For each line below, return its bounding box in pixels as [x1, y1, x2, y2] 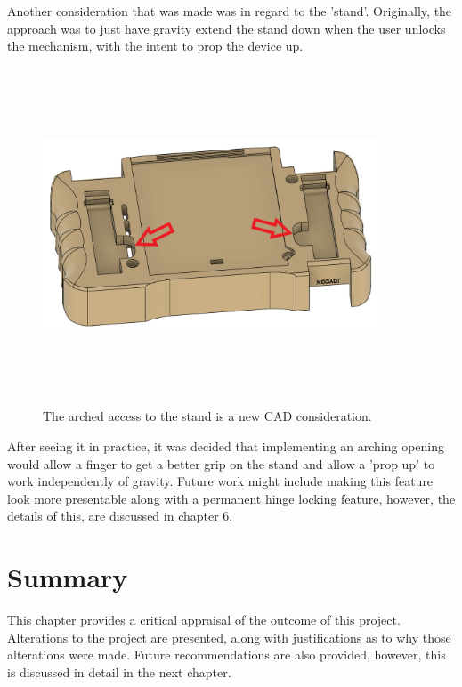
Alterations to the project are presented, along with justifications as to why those [7, 627, 451, 646]
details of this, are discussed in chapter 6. [7, 506, 233, 525]
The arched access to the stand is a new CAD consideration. [43, 407, 372, 425]
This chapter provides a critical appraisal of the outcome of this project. [7, 610, 401, 628]
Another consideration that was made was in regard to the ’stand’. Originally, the [7, 2, 452, 20]
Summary [7, 559, 128, 595]
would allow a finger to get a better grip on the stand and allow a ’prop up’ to [7, 454, 435, 473]
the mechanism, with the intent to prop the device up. [7, 36, 304, 55]
